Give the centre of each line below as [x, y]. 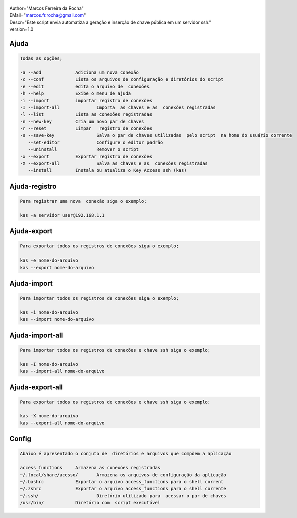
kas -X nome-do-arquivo [49, 416]
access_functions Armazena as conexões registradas [90, 468]
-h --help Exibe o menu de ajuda [76, 93]
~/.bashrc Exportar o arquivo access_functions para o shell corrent [122, 482]
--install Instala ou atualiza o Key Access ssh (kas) [107, 171]
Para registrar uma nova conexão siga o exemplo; [84, 201]
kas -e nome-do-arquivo [49, 260]
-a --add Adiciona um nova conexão [79, 72]
